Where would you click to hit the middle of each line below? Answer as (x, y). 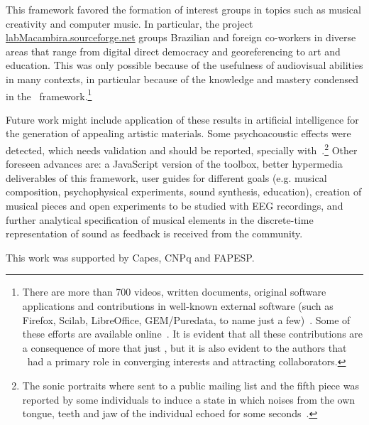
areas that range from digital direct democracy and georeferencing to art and (173, 51)
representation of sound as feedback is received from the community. (154, 233)
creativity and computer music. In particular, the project (130, 23)
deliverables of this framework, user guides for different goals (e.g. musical (166, 177)
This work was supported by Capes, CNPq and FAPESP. (130, 257)
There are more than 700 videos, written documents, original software (174, 292)
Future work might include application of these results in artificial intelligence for (182, 119)
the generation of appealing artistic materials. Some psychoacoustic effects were (178, 133)
